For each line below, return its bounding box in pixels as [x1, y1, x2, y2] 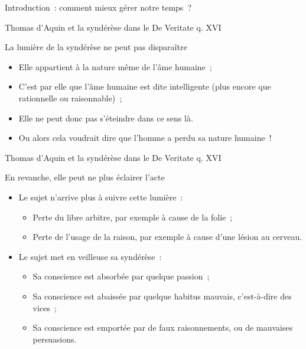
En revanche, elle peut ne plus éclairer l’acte [5, 171, 165, 183]
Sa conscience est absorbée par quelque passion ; [32, 270, 210, 282]
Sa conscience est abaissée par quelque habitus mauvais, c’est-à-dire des [32, 289, 292, 302]
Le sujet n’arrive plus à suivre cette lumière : [18, 190, 183, 203]
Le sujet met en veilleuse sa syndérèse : [18, 250, 162, 262]
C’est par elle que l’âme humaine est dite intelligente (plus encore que [18, 80, 271, 93]
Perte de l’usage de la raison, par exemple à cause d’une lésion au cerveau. [32, 231, 302, 243]
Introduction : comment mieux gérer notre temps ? [5, 1, 191, 13]
